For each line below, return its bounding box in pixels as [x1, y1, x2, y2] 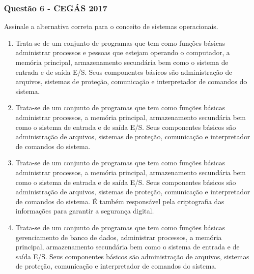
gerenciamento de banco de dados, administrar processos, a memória [15, 232, 222, 242]
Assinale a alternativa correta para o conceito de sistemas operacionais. [4, 21, 218, 31]
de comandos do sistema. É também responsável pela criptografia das [15, 196, 225, 206]
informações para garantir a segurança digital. [15, 206, 154, 216]
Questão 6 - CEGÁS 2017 [4, 1, 108, 14]
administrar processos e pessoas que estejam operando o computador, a [15, 47, 230, 58]
